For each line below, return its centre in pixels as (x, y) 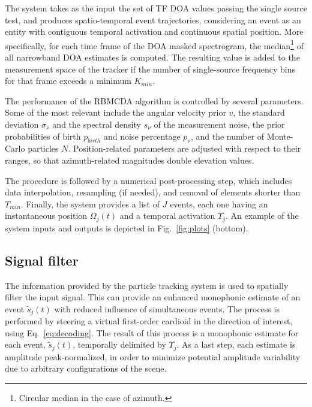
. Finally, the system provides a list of (90, 203)
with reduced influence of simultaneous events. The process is (167, 308)
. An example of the (262, 215)
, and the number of (227, 136)
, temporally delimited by (119, 344)
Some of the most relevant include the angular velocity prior (115, 112)
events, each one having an (219, 203)
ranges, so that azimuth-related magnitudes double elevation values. (130, 160)
